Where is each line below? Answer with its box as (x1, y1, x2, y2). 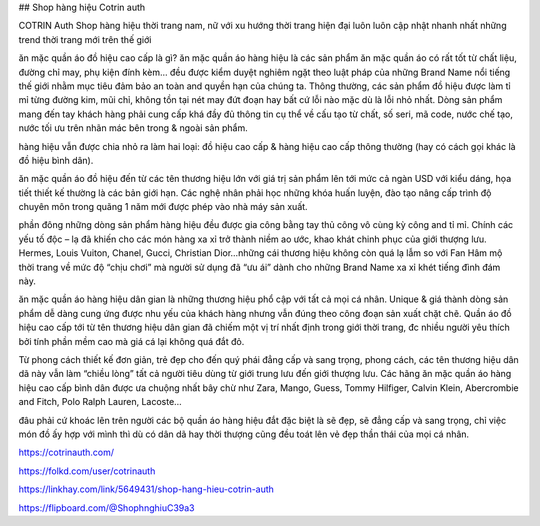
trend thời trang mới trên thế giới (18, 33, 152, 45)
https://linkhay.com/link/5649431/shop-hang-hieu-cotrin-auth (18, 483, 275, 495)
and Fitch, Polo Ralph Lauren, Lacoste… (18, 396, 182, 408)
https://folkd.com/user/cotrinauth (18, 465, 156, 477)
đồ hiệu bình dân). (18, 154, 94, 166)
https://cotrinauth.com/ (18, 446, 115, 459)
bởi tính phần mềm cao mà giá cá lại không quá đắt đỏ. (18, 335, 245, 347)
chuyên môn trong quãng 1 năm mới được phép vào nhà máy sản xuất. (18, 201, 309, 213)
